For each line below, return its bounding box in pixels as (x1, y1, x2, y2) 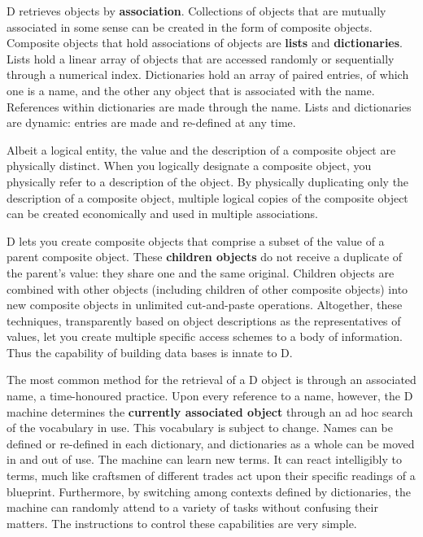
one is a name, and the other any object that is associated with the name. (7, 81, 375, 98)
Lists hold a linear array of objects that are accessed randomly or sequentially (7, 50, 395, 67)
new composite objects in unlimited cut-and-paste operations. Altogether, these (7, 296, 403, 313)
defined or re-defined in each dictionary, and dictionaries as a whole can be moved (7, 434, 415, 452)
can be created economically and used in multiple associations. (7, 205, 318, 222)
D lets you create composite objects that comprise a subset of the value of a (7, 232, 385, 249)
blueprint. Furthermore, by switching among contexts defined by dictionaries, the (7, 482, 411, 500)
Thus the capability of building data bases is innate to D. (7, 343, 293, 360)
